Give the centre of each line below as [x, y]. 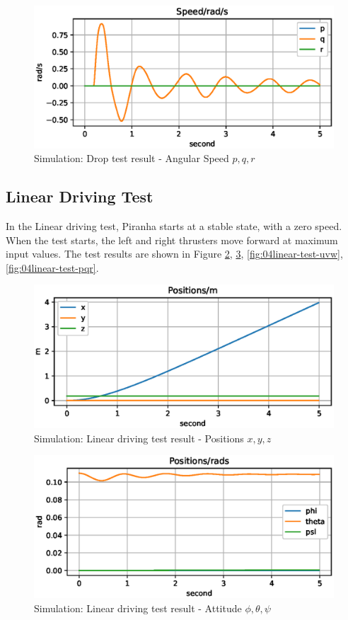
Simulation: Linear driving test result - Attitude [138, 608]
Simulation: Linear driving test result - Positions [139, 438]
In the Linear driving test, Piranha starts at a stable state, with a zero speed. [174, 226]
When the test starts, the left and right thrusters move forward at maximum [172, 240]
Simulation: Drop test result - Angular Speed [132, 158]
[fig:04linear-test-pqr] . [52, 267]
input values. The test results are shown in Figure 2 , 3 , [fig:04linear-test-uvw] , [174, 254]
